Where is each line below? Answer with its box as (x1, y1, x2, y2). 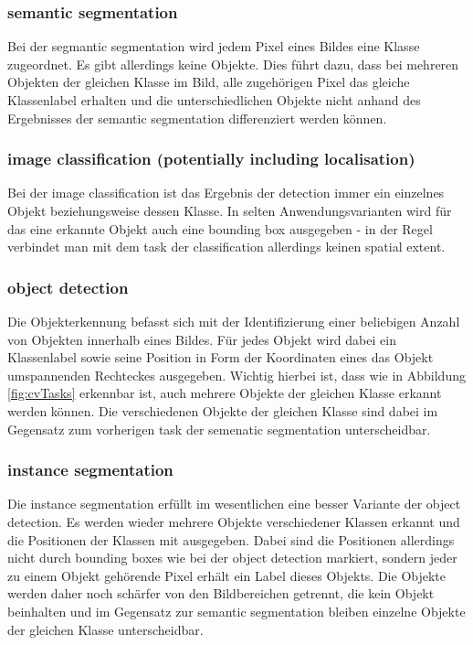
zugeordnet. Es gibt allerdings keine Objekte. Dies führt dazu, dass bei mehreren (7, 54, 459, 73)
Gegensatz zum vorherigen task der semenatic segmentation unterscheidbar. (7, 419, 431, 438)
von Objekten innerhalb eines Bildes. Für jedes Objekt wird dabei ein (7, 329, 396, 349)
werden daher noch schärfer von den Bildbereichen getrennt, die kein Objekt (7, 584, 435, 603)
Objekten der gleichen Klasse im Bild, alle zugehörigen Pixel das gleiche (7, 72, 410, 91)
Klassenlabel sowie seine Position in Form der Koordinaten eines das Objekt (7, 348, 434, 367)
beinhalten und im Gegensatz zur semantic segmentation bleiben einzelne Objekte (7, 601, 466, 620)
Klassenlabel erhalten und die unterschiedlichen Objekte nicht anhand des (7, 91, 421, 109)
